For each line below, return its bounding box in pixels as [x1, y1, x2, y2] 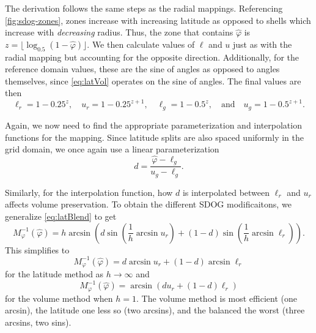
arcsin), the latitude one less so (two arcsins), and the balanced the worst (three [5, 304, 305, 316]
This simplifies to [5, 243, 70, 256]
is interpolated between [182, 185, 270, 198]
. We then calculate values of [87, 37, 195, 50]
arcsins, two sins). [5, 315, 72, 328]
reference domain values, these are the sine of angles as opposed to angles [5, 62, 280, 75]
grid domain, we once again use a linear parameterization [5, 143, 219, 155]
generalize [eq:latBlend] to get [5, 210, 117, 223]
